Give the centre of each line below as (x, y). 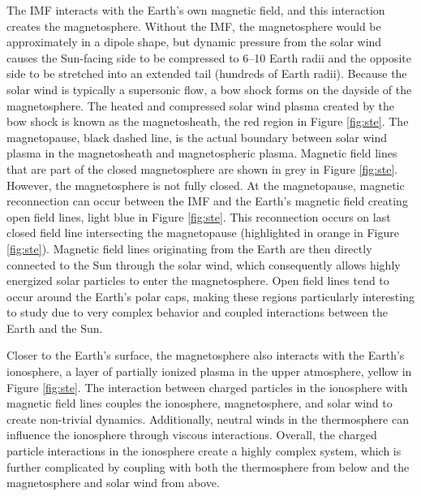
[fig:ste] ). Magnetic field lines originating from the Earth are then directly (189, 248)
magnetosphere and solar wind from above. (113, 483)
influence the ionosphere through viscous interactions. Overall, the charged (192, 435)
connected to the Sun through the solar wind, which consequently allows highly (204, 264)
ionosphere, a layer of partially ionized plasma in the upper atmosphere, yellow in (209, 371)
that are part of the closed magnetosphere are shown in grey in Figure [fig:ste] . (202, 168)
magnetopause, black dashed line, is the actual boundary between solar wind (197, 137)
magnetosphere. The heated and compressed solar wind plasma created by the (201, 105)
